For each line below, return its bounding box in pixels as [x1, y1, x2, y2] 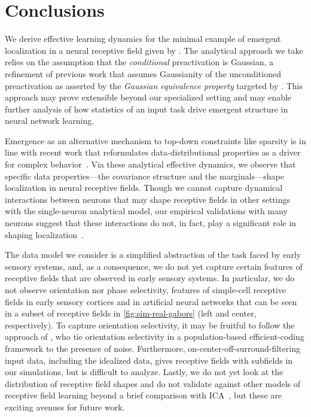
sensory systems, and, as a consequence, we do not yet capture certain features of [5, 260, 303, 272]
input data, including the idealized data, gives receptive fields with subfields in [5, 354, 293, 366]
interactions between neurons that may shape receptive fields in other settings [5, 193, 290, 205]
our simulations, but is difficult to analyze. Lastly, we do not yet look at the [5, 366, 283, 378]
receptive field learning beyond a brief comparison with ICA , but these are [5, 389, 282, 401]
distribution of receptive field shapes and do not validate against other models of [5, 377, 301, 389]
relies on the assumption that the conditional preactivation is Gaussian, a [5, 56, 274, 68]
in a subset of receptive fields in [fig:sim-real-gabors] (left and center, [5, 307, 257, 319]
